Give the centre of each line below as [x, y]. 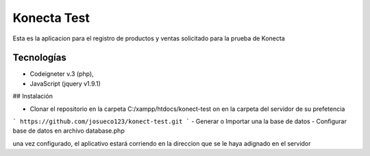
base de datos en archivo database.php [69, 131]
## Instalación [33, 96]
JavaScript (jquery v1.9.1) [65, 83]
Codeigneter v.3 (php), [62, 74]
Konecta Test [51, 18]
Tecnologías [39, 58]
